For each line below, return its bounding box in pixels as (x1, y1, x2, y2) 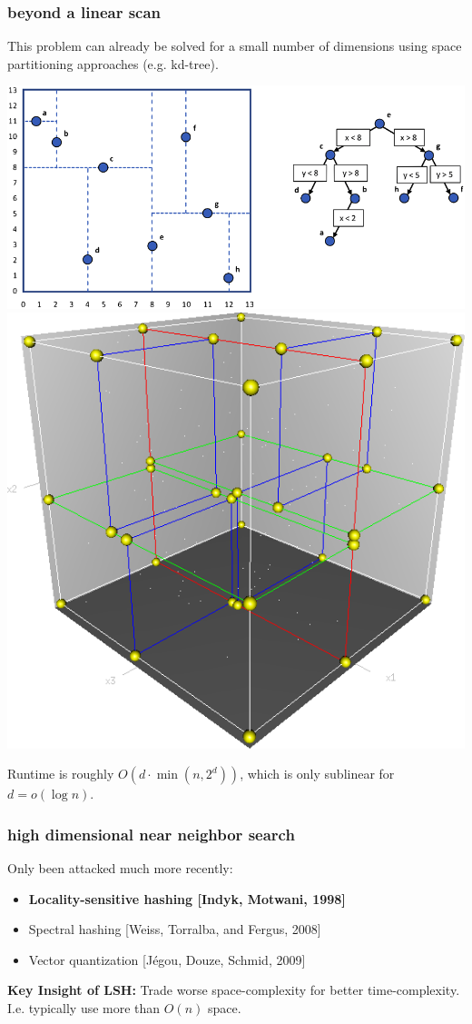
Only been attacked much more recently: (7, 859, 233, 878)
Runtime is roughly (7, 764, 114, 783)
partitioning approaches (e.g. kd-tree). (7, 54, 219, 73)
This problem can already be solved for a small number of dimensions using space (7, 36, 462, 55)
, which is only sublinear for (240, 764, 395, 783)
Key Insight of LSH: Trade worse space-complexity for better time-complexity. (7, 980, 460, 999)
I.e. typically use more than (7, 999, 161, 1017)
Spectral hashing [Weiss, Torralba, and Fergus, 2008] (28, 920, 321, 939)
